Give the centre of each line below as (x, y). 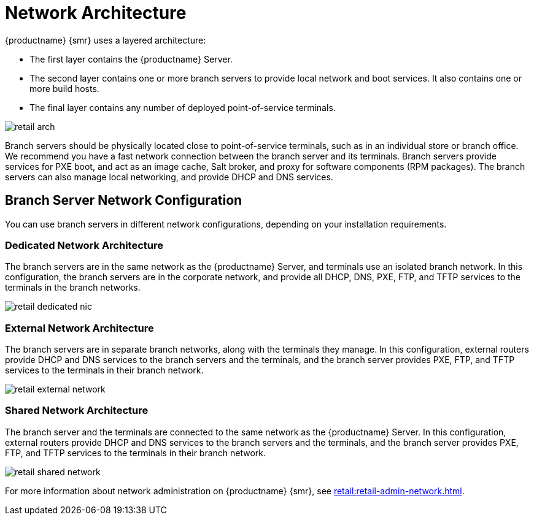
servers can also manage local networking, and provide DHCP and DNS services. (169, 177)
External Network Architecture (79, 328)
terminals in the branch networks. (73, 288)
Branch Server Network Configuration (124, 201)
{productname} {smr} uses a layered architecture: (106, 40)
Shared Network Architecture (77, 411)
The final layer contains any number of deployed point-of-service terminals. (183, 107)
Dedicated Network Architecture (84, 245)
